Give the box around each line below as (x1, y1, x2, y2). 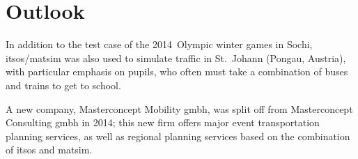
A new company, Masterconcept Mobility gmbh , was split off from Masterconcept (6, 101, 353, 116)
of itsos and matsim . (6, 142, 93, 157)
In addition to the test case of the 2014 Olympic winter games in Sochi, (6, 37, 313, 52)
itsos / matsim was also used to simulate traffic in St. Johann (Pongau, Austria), (6, 50, 346, 65)
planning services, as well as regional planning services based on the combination (6, 128, 350, 143)
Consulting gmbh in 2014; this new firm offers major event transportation (6, 115, 320, 130)
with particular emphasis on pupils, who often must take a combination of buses (6, 64, 348, 79)
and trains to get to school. (6, 77, 121, 92)
